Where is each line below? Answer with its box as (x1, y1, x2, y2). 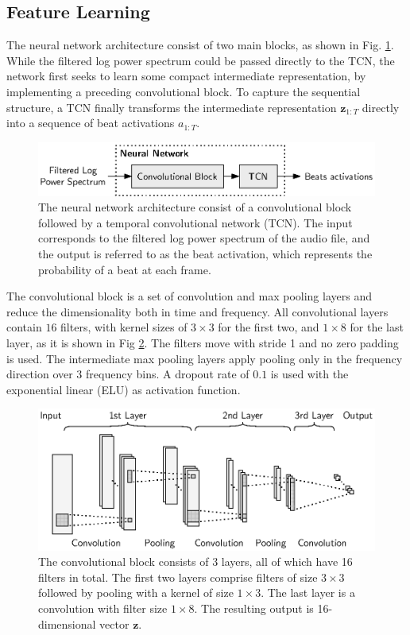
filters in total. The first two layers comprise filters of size (38, 568, 318, 585)
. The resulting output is (194, 600, 314, 616)
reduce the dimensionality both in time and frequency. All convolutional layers (6, 303, 389, 319)
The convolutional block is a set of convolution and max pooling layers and (6, 288, 372, 304)
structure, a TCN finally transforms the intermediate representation (6, 99, 337, 115)
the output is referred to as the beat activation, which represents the (38, 245, 373, 261)
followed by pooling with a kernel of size (38, 584, 234, 601)
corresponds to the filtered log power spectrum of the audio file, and (38, 230, 370, 246)
